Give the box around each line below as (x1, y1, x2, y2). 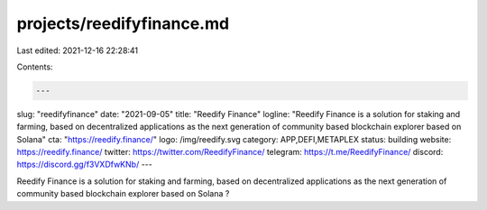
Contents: (16, 61, 53, 72)
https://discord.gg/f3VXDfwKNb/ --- (16, 159, 152, 170)
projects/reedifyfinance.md (16, 14, 230, 33)
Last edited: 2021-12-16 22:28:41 (16, 45, 139, 56)
